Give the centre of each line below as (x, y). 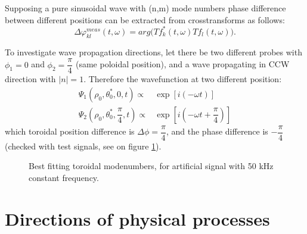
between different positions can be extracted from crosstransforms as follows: (145, 19)
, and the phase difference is (217, 131)
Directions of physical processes (137, 218)
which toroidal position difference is (70, 131)
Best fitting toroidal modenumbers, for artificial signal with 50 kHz (151, 166)
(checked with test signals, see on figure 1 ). (83, 146)
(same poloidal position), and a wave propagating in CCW (182, 64)
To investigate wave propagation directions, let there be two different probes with (153, 52)
